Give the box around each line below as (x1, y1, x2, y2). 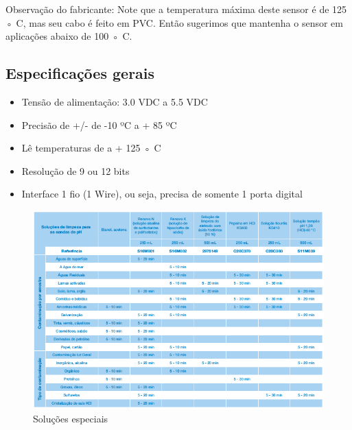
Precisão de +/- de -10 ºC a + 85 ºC (21, 117, 177, 132)
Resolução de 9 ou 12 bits (21, 163, 130, 178)
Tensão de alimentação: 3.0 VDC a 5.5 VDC (21, 94, 208, 108)
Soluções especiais (33, 411, 108, 425)
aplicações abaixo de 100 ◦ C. (5, 29, 132, 43)
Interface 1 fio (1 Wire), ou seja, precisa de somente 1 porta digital (21, 187, 303, 201)
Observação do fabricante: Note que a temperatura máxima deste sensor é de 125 (5, 2, 347, 16)
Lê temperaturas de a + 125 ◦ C (21, 141, 161, 155)
